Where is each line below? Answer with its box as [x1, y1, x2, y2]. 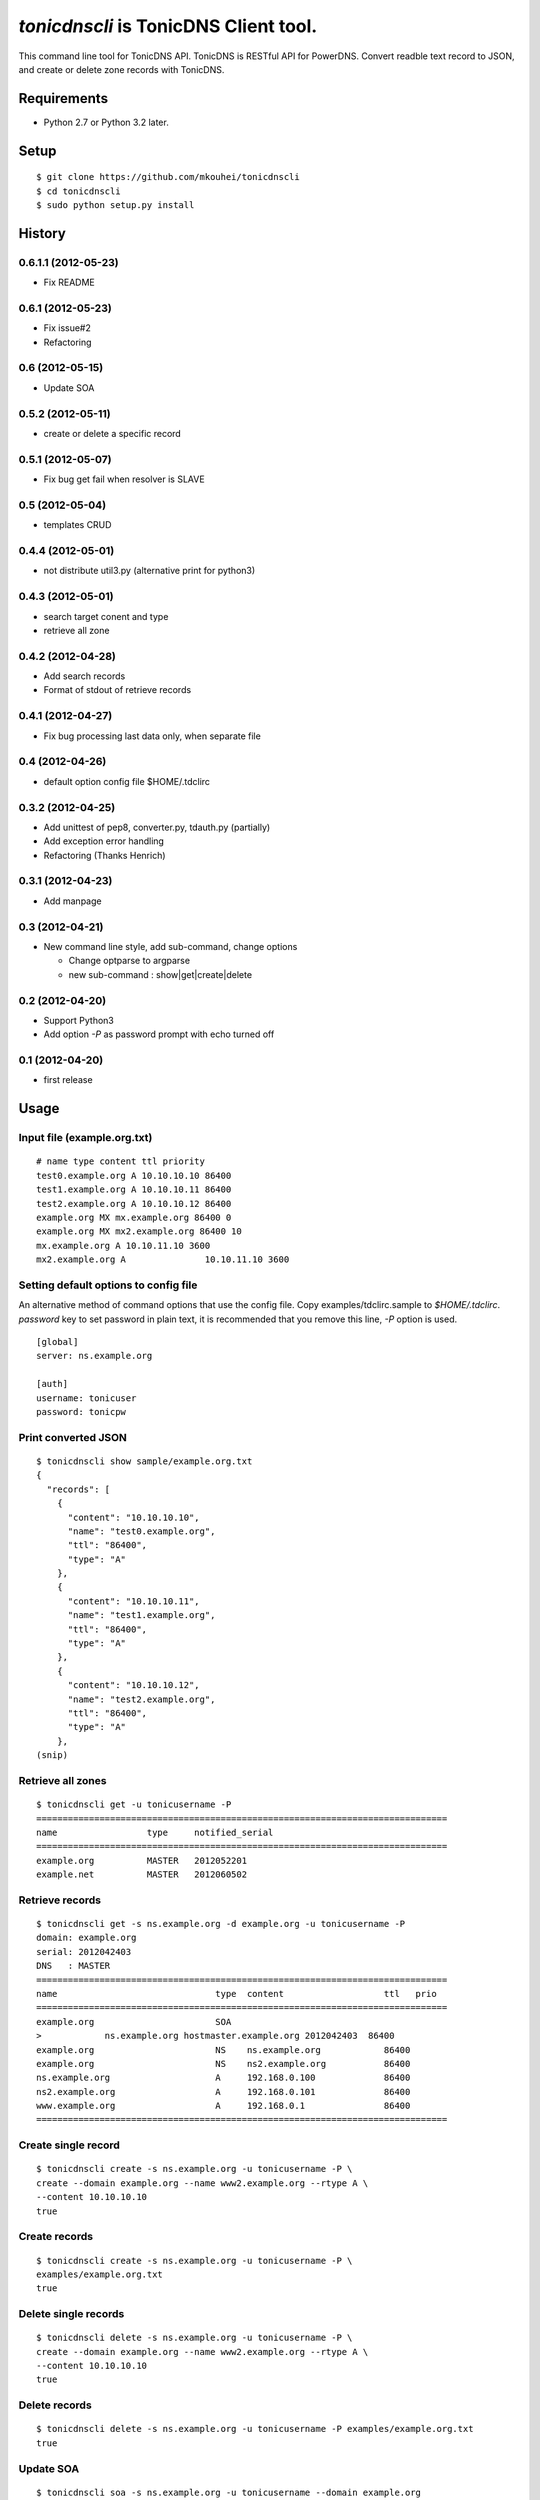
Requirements [18, 90, 109, 107]
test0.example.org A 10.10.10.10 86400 [36, 1170, 232, 1181]
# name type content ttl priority [36, 1156, 205, 1167]
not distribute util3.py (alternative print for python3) [43, 565, 256, 577]
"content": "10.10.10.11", [67, 1595, 200, 1607]
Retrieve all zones [18, 1773, 107, 1787]
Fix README [43, 276, 95, 289]
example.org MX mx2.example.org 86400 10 [36, 1226, 242, 1237]
